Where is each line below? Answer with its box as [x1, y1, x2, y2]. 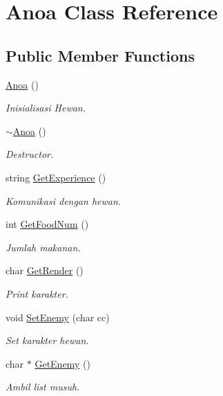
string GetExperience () [6, 170, 106, 184]
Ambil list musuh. [6, 379, 80, 394]
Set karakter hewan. [6, 333, 89, 348]
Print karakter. [6, 286, 68, 300]
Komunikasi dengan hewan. [6, 193, 122, 208]
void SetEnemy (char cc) [6, 309, 110, 324]
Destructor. [6, 147, 54, 161]
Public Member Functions [6, 44, 195, 66]
